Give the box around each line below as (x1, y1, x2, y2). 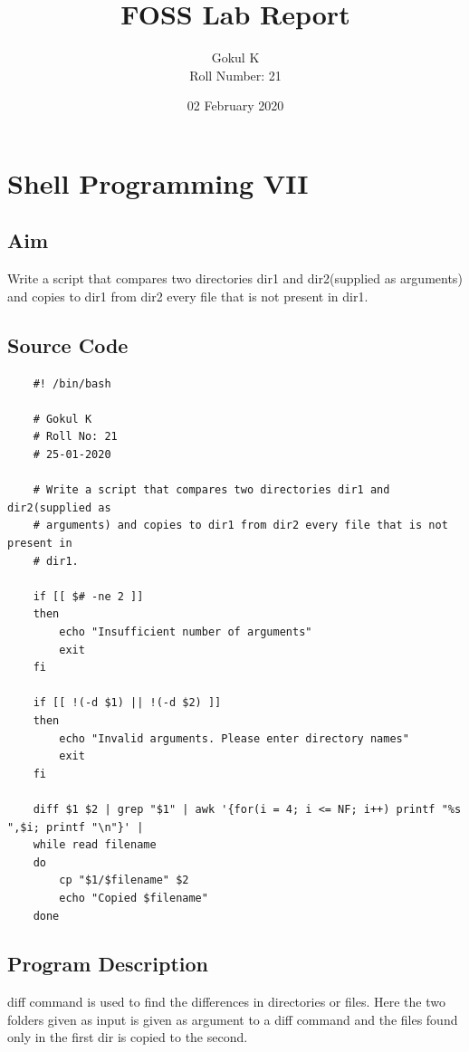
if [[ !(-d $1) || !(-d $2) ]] (33, 696, 222, 710)
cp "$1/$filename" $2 (59, 874, 189, 887)
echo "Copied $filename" (59, 891, 208, 904)
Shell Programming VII (7, 164, 309, 201)
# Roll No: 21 (33, 430, 118, 444)
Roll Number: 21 (189, 65, 282, 84)
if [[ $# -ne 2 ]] (33, 589, 144, 603)
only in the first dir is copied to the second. (7, 1028, 248, 1047)
